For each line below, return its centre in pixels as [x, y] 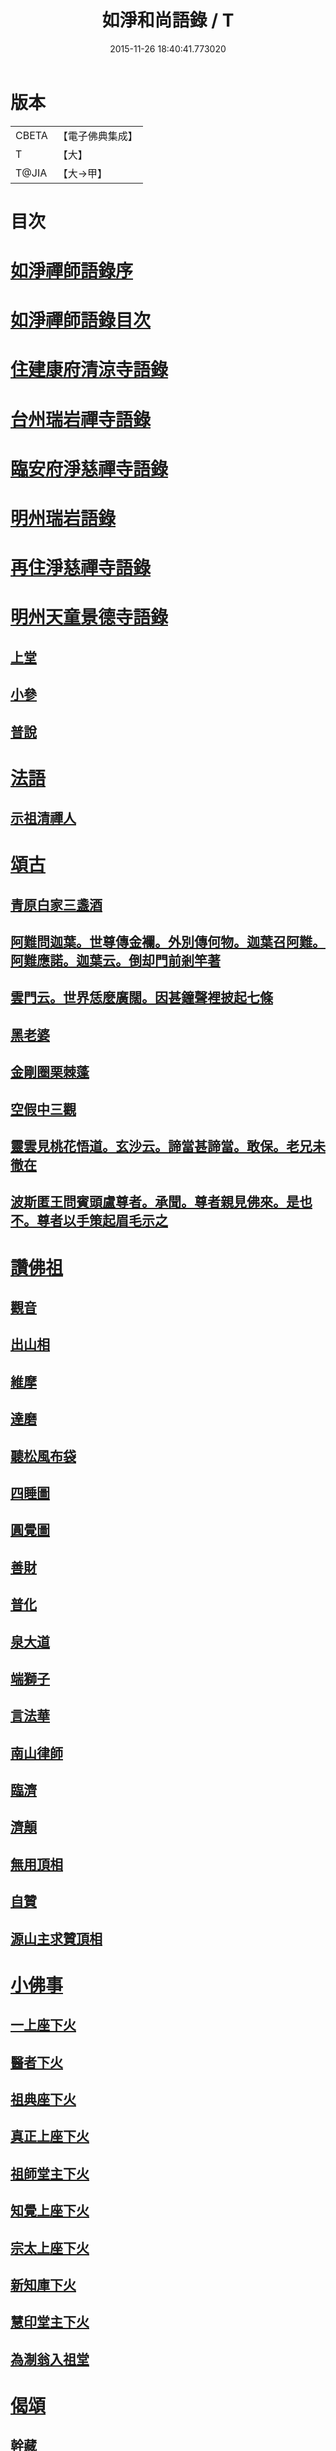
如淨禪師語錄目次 [81, 320]
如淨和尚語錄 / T [168, 20]
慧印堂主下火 [50, 2322]
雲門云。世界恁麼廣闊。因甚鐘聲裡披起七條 [141, 997]
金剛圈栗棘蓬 [50, 1072]
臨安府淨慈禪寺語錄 [89, 468]
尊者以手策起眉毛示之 [102, 1221]
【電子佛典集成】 [97, 136]
